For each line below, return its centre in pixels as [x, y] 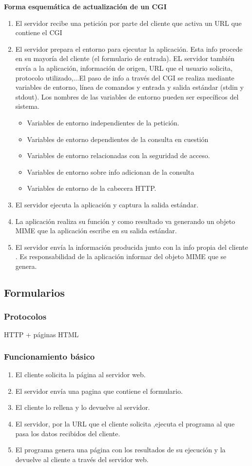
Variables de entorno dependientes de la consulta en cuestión [118, 139]
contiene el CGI [39, 32]
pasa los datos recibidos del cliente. [68, 433]
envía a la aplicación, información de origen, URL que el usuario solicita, [124, 68]
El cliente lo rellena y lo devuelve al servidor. [83, 407]
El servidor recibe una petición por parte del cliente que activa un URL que [128, 23]
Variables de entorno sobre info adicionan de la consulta [111, 172]
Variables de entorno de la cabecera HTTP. [92, 188]
